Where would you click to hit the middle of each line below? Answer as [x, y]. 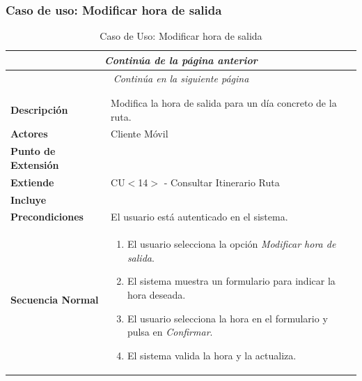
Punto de [33, 151]
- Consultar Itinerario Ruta [222, 182]
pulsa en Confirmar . [170, 332]
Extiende [32, 182]
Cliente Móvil [140, 134]
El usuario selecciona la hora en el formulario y [227, 318]
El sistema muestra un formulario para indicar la [231, 281]
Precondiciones [47, 217]
